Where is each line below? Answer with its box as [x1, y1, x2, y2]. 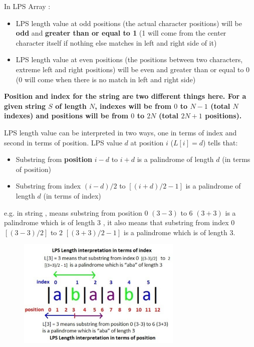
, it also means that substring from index [103, 217, 229, 228]
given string [4, 100, 46, 111]
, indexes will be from [95, 100, 171, 111]
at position [130, 137, 164, 147]
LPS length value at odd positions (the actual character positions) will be [16, 18, 242, 28]
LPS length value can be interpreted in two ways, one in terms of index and [4, 127, 237, 137]
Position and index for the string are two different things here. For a [4, 91, 246, 101]
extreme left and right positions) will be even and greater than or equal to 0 [16, 64, 250, 74]
